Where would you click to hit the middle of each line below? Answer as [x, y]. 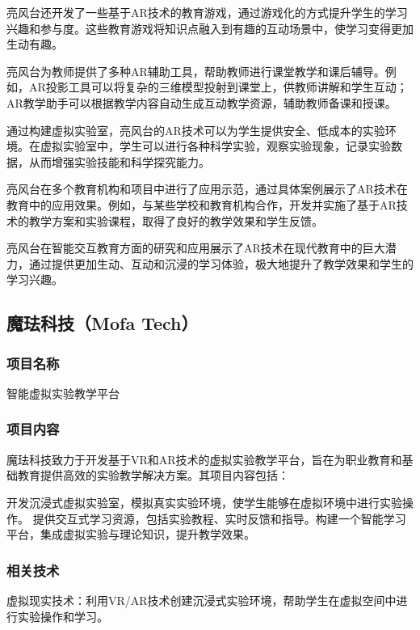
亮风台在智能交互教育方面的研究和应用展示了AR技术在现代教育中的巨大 [196, 248]
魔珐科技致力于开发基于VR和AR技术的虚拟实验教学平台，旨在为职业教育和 [204, 459]
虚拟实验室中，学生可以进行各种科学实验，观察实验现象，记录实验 [215, 146]
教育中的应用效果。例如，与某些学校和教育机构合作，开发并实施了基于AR [202, 204]
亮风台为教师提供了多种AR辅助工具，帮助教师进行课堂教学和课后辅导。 [196, 71]
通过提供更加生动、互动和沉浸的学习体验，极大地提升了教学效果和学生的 [221, 263]
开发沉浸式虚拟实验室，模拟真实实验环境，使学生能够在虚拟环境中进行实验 [204, 502]
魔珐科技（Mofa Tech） [103, 323]
